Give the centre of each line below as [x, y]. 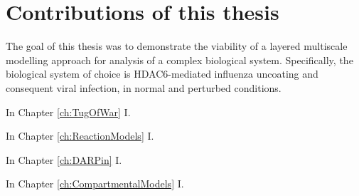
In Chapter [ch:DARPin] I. [64, 159]
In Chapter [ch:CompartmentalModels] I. [95, 184]
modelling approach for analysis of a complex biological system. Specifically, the [179, 60]
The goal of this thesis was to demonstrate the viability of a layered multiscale [177, 46]
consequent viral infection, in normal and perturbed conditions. [144, 87]
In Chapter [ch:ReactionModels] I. [80, 136]
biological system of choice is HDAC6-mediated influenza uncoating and [162, 74]
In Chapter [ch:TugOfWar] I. [68, 112]
